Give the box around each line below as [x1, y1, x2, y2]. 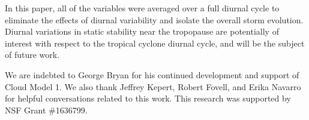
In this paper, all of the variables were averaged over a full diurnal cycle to [5, 2, 280, 14]
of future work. [5, 48, 60, 61]
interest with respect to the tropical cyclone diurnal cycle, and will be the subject [5, 36, 305, 49]
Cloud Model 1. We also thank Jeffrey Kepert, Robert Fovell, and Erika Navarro [5, 80, 301, 93]
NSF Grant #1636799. [5, 103, 88, 116]
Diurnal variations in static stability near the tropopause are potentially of [5, 25, 279, 38]
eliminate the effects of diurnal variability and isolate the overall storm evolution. [5, 13, 304, 26]
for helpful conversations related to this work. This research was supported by [5, 92, 291, 104]
